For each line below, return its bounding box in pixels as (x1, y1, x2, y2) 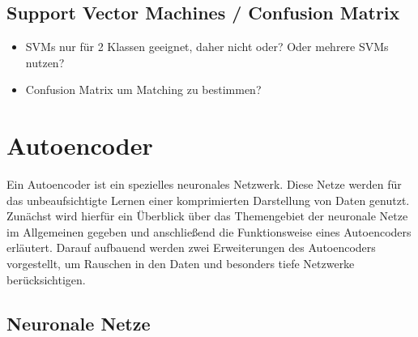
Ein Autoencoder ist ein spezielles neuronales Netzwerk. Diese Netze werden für (6, 176, 402, 193)
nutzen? (25, 53, 65, 70)
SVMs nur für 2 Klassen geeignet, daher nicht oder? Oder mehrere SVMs (25, 38, 389, 55)
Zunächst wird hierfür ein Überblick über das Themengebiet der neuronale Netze (6, 207, 408, 224)
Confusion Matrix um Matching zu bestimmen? (25, 81, 262, 98)
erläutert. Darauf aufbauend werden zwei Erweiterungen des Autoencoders (6, 239, 376, 256)
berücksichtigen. (6, 271, 86, 288)
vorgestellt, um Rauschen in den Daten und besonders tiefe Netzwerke (6, 255, 355, 272)
